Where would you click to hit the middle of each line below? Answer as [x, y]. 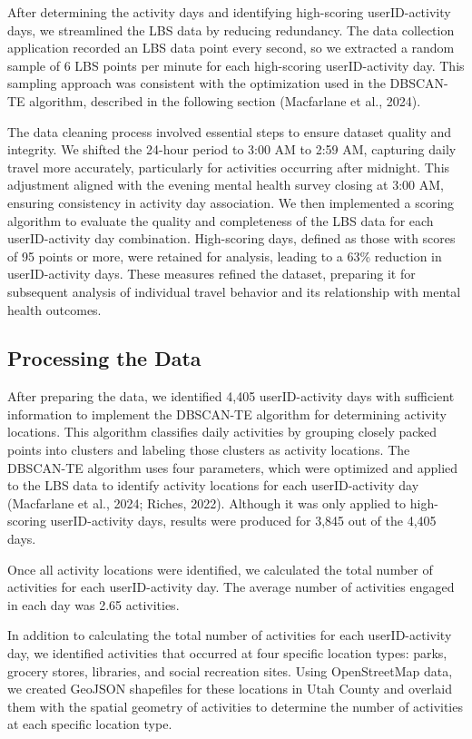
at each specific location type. [90, 724]
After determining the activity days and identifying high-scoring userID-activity [229, 12]
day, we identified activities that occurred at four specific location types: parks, [227, 653]
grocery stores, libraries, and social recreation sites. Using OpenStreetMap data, [230, 670]
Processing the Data [104, 358]
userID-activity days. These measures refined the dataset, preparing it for [211, 274]
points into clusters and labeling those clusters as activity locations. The [209, 450]
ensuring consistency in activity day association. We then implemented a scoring [231, 202]
